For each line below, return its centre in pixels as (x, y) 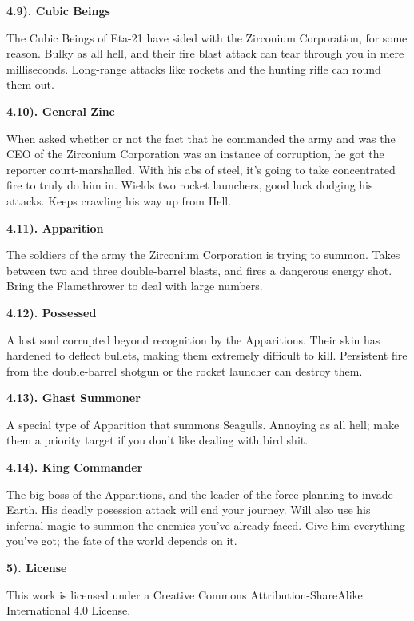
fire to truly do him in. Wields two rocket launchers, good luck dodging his (190, 185)
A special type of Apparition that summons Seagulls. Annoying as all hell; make (203, 424)
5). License (37, 568)
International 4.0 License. (69, 610)
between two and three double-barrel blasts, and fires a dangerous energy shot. (199, 270)
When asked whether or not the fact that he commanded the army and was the (201, 138)
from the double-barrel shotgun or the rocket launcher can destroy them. (185, 370)
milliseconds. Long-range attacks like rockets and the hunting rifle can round (194, 68)
